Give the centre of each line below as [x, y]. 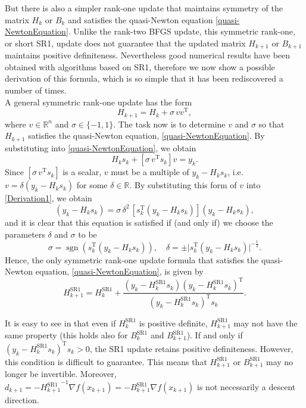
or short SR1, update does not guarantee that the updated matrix [125, 43]
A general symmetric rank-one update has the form [99, 102]
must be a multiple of [150, 172]
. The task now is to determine [169, 124]
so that [271, 124]
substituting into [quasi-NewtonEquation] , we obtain [101, 147]
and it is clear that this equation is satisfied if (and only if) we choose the [139, 222]
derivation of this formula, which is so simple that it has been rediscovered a [144, 78]
